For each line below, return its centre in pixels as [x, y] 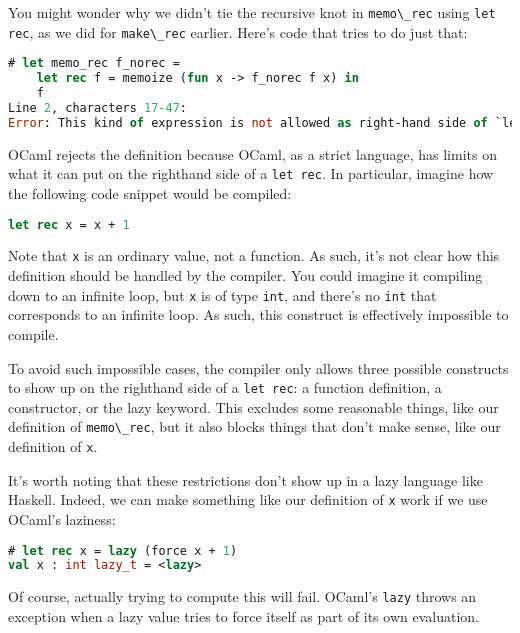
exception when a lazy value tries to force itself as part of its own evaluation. [243, 615]
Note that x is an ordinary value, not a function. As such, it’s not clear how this [254, 255]
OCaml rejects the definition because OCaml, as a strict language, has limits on [252, 153]
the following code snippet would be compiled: [150, 192]
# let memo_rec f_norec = [94, 63]
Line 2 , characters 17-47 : [98, 107]
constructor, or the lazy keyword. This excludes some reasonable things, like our [253, 406]
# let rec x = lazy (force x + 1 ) [123, 550]
